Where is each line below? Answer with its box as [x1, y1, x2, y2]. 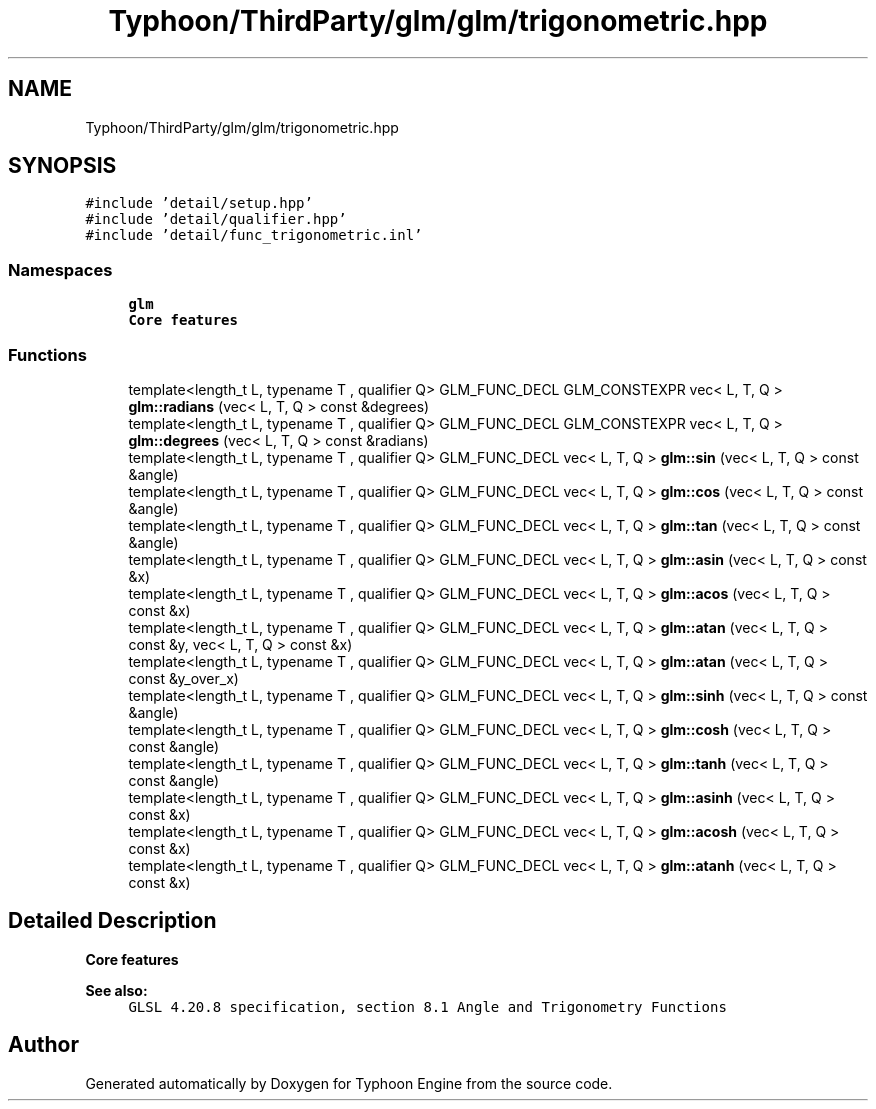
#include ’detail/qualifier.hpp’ [85, 211, 347, 228]
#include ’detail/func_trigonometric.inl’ [85, 227, 423, 244]
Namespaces [8, 259, 113, 280]
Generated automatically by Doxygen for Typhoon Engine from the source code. [85, 1074, 613, 1092]
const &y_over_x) [128, 669, 239, 687]
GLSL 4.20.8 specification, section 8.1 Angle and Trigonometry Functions [128, 998, 727, 1015]
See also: [85, 981, 148, 999]
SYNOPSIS [8, 153, 117, 179]
